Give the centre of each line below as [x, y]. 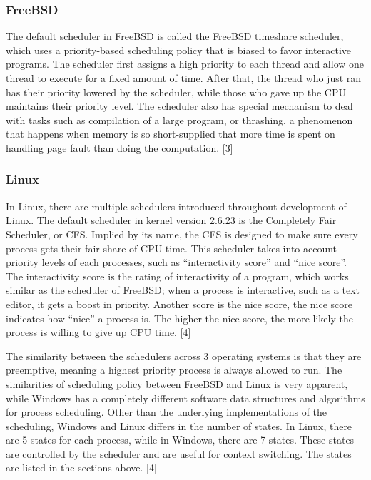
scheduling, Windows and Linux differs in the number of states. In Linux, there [179, 425]
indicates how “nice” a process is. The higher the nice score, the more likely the [179, 318]
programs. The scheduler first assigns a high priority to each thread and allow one [185, 64]
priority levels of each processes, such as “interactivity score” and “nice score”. [176, 262]
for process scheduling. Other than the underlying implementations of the [167, 412]
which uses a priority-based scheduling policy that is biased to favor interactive [179, 50]
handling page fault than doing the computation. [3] [120, 147]
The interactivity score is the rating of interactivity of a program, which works [177, 276]
